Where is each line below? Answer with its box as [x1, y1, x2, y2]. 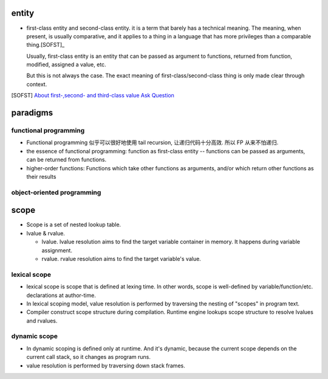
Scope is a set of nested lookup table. [26, 221, 121, 228]
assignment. [41, 246, 73, 254]
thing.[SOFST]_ [26, 41, 65, 49]
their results [26, 173, 56, 180]
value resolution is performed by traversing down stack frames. [26, 362, 185, 369]
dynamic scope [11, 332, 58, 341]
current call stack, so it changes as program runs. [26, 353, 151, 361]
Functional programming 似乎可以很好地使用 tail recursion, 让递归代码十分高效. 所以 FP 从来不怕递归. [26, 139, 279, 146]
